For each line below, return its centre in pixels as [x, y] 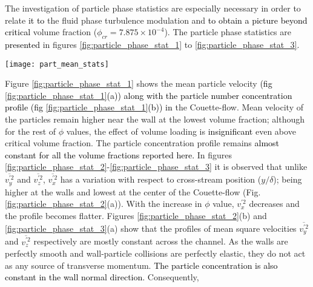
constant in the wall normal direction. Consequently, [102, 277]
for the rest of [31, 131]
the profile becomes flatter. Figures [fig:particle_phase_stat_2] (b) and [136, 215]
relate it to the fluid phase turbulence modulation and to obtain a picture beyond [156, 20]
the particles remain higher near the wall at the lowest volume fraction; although [155, 119]
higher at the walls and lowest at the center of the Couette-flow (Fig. [133, 191]
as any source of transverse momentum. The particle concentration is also [141, 265]
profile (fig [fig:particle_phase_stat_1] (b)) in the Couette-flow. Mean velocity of [154, 107]
